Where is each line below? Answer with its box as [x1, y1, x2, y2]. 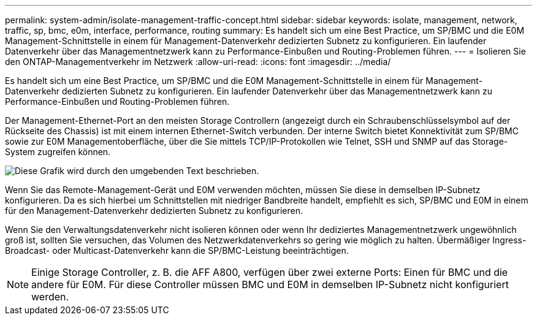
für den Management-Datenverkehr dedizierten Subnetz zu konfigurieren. [5, 205, 303, 216]
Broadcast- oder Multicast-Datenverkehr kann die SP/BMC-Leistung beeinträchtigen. [5, 245, 349, 256]
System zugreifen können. [5, 147, 111, 157]
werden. [31, 291, 69, 303]
